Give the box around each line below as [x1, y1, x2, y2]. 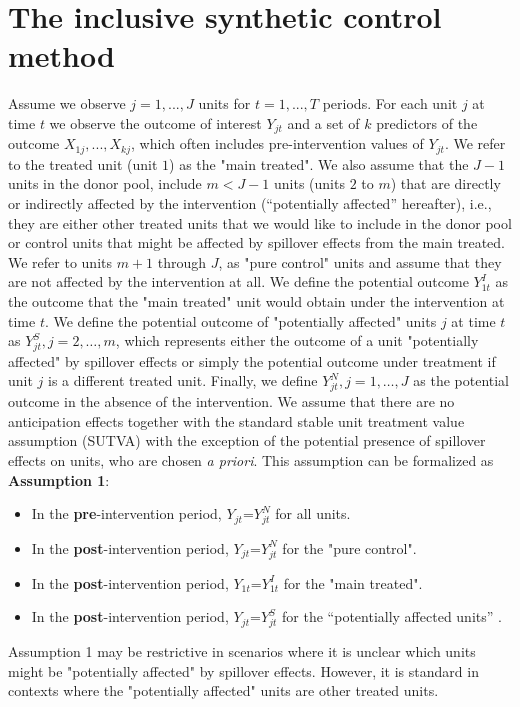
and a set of [287, 112, 360, 133]
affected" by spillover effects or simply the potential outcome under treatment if [8, 350, 496, 371]
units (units [274, 173, 345, 194]
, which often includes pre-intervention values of [131, 133, 424, 154]
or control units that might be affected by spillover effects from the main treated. [8, 232, 505, 253]
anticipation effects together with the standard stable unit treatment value [8, 410, 465, 431]
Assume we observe [8, 93, 126, 114]
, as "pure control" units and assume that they [218, 251, 502, 272]
